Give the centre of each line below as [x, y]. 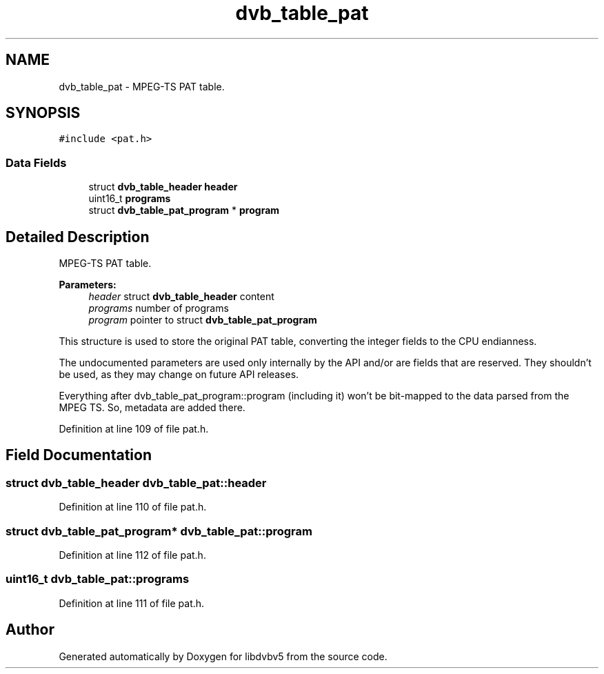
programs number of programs [159, 308]
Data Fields [36, 162]
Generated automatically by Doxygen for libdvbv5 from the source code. [223, 656]
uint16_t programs [130, 199]
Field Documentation [79, 455]
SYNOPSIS [43, 113]
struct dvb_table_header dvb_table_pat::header [136, 483]
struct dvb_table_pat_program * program [184, 210]
